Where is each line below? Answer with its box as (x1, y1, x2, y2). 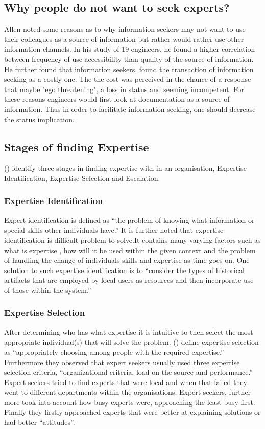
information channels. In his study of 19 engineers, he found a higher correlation (4, 43, 255, 54)
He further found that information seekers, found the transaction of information (4, 63, 254, 74)
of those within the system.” (4, 284, 91, 295)
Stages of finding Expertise (4, 139, 149, 154)
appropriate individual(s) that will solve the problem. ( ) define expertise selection (4, 336, 259, 347)
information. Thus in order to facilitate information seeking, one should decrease (4, 103, 256, 114)
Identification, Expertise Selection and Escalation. (4, 172, 160, 183)
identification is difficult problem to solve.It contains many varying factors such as (4, 234, 261, 245)
